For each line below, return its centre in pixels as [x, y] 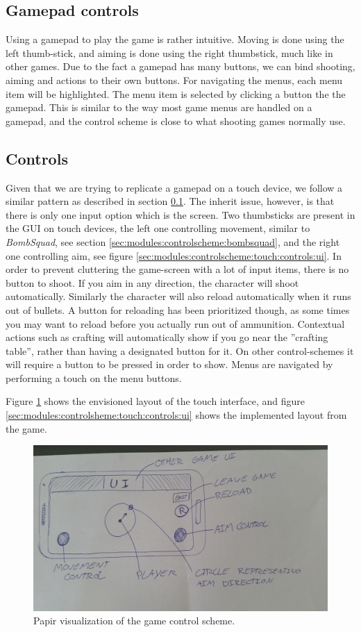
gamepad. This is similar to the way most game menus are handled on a [159, 107]
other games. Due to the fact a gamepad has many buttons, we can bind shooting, [180, 66]
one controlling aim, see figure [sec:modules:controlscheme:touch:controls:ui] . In [174, 255]
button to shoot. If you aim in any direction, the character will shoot [152, 282]
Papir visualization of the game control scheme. [134, 621]
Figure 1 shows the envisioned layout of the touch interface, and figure [156, 401]
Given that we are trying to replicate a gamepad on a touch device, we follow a [174, 187]
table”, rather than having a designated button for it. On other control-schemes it [180, 350]
